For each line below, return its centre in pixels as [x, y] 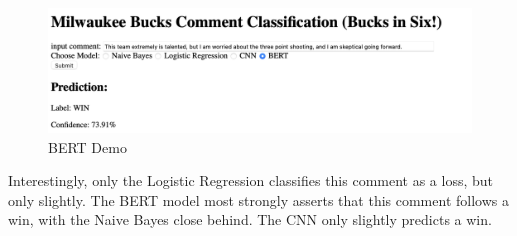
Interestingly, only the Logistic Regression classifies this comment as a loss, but [251, 180]
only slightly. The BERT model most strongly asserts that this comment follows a [258, 199]
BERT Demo [87, 146]
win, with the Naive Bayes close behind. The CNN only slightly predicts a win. [250, 219]
